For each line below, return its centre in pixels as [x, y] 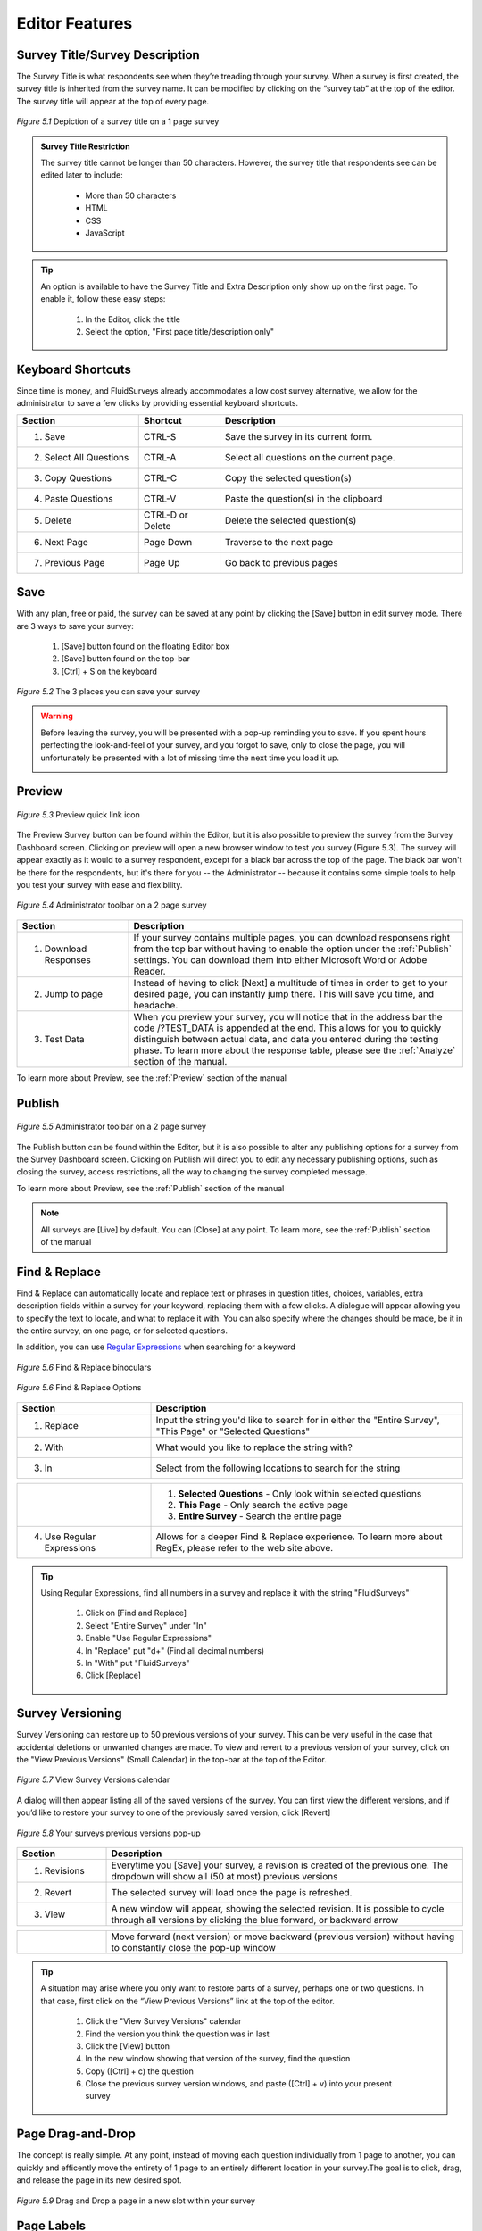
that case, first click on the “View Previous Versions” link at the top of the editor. [187, 2001]
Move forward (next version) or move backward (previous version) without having [283, 1937]
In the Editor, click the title [133, 319]
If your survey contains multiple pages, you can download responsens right [292, 937]
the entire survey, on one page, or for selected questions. [122, 1331]
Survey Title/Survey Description [108, 55]
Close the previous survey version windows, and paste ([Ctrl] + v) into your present [239, 2084]
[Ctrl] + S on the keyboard [109, 671]
